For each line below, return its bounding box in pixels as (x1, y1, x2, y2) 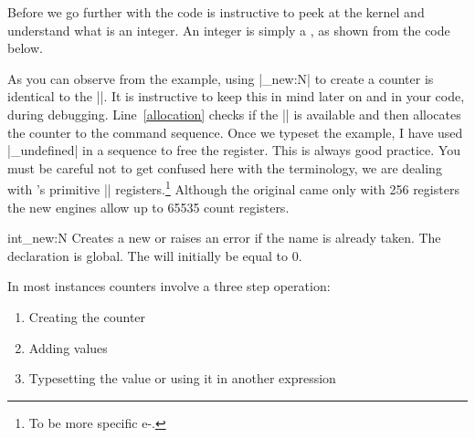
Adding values (28, 338, 108, 357)
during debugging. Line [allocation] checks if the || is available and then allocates (7, 104, 461, 123)
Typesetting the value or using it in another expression (28, 369, 336, 388)
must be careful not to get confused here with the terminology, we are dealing (7, 158, 442, 177)
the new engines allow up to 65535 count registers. (7, 197, 290, 216)
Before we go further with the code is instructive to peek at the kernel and (7, 3, 425, 21)
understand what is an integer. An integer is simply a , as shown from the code (7, 20, 450, 39)
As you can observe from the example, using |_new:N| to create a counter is (7, 68, 434, 88)
